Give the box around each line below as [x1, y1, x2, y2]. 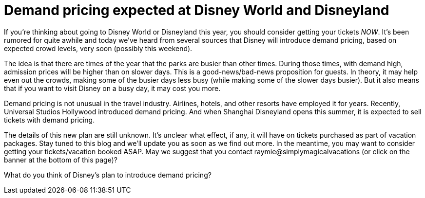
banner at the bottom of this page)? [4, 155, 117, 164]
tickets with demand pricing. [4, 115, 95, 124]
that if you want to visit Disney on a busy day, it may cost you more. [4, 84, 221, 92]
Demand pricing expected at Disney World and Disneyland [4, 2, 389, 18]
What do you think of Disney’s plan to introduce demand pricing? [4, 170, 212, 179]
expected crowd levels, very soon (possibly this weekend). [4, 44, 193, 53]
